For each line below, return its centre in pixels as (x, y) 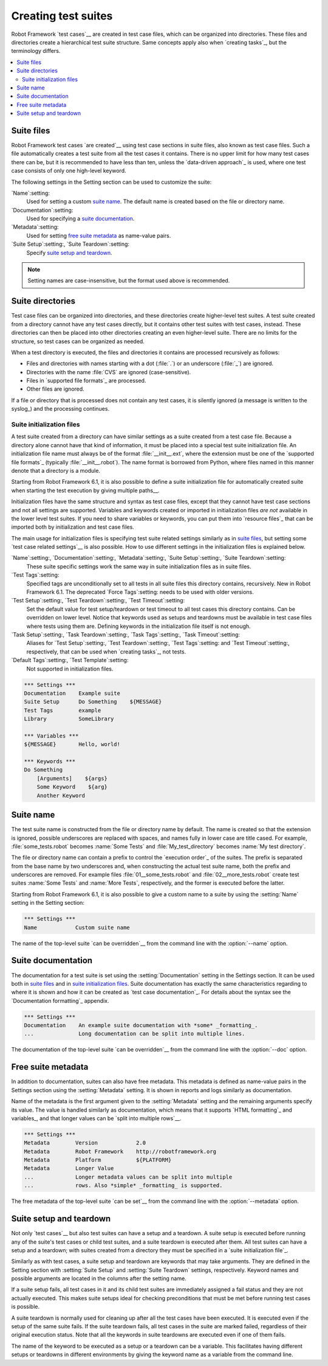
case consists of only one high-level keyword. (69, 171)
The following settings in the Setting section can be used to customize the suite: (111, 182)
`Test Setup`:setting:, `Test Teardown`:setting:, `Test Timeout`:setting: (98, 601)
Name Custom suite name (77, 927)
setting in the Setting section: (48, 903)
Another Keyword (61, 795)
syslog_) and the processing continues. (60, 409)
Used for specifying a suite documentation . (80, 218)
